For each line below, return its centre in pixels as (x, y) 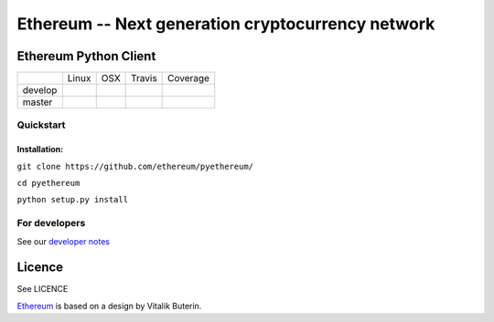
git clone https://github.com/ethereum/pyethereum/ (135, 166)
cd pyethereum (48, 183)
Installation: (40, 150)
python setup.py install (72, 200)
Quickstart (41, 125)
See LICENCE (43, 289)
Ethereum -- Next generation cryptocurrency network (226, 24)
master (38, 102)
